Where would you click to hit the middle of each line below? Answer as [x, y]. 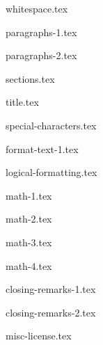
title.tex [22, 102]
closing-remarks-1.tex [51, 289]
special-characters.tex [51, 125]
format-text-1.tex [42, 149]
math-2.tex [29, 219]
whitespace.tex [37, 8]
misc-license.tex [39, 336]
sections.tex [30, 78]
